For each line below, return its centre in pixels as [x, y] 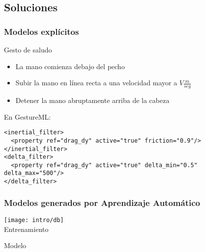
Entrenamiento [26, 229]
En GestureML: [28, 116]
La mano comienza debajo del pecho [70, 66]
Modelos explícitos [42, 31]
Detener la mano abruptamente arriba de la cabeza [92, 100]
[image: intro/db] [34, 220]
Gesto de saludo [28, 50]
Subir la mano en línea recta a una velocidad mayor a [96, 83]
